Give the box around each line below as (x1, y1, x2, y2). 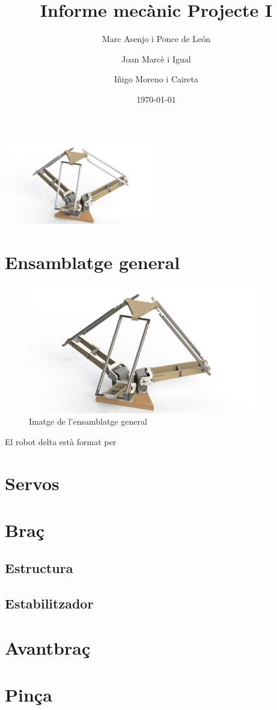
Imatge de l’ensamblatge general (29, 415, 147, 428)
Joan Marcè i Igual (121, 52, 191, 65)
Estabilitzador (5, 594, 94, 613)
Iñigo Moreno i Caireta (114, 73, 199, 85)
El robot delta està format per (5, 435, 117, 448)
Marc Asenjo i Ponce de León (102, 32, 211, 45)
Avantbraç (5, 635, 91, 660)
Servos (5, 470, 59, 495)
